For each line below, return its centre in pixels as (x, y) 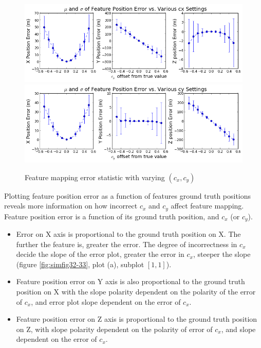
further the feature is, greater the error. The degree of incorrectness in (127, 244)
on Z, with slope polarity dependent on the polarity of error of (114, 329)
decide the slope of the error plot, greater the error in (100, 254)
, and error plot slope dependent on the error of (106, 301)
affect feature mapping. (207, 206)
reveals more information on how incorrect (71, 206)
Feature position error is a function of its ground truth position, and (112, 216)
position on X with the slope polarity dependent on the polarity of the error (136, 291)
